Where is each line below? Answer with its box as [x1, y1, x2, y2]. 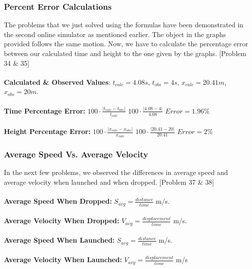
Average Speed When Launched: [4, 235, 115, 245]
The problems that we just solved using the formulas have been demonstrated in [4, 19, 244, 30]
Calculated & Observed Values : [4, 77, 110, 87]
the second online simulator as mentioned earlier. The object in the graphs [4, 29, 226, 39]
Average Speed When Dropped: [4, 196, 112, 206]
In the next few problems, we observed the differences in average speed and [4, 167, 228, 177]
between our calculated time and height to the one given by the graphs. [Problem [4, 48, 247, 58]
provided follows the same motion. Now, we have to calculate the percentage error [4, 38, 248, 49]
